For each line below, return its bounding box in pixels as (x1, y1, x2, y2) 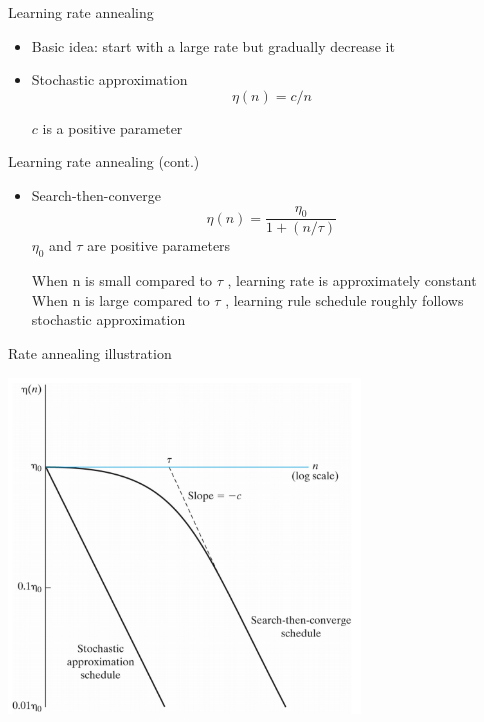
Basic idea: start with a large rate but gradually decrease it (31, 35, 395, 56)
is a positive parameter (42, 117, 183, 138)
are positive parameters (87, 235, 231, 256)
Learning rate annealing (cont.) (8, 151, 200, 172)
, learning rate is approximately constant (227, 270, 477, 291)
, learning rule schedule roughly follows (225, 289, 464, 310)
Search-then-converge (31, 184, 161, 205)
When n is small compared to (31, 270, 213, 291)
